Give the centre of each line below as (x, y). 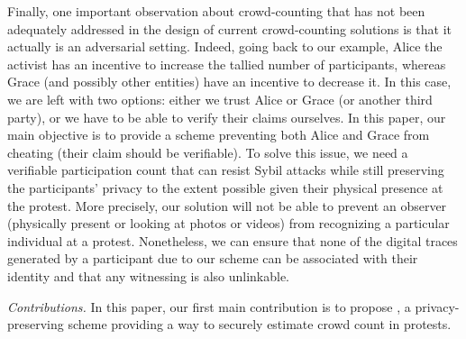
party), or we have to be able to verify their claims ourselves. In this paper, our (227, 117)
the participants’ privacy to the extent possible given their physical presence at (225, 187)
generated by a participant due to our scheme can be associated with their (213, 258)
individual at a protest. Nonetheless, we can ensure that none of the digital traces (233, 240)
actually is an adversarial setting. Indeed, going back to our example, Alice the (225, 46)
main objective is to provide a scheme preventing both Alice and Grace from (219, 135)
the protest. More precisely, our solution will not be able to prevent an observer (227, 205)
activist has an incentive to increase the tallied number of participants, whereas (227, 64)
